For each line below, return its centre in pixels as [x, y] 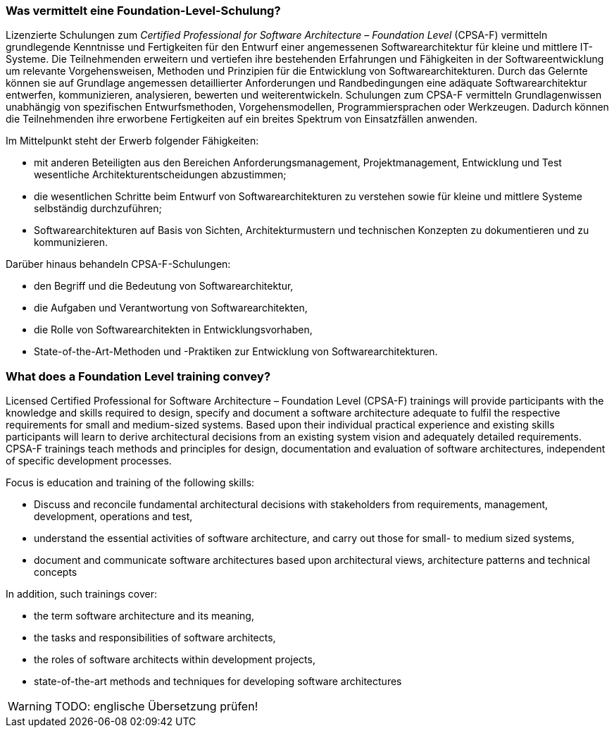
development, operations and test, [113, 517]
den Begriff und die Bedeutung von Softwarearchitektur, [164, 286]
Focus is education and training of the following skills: [130, 483]
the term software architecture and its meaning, [144, 616]
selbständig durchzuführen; [98, 209]
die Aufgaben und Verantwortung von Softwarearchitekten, [171, 308]
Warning [30, 707]
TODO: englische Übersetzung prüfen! [156, 707]
